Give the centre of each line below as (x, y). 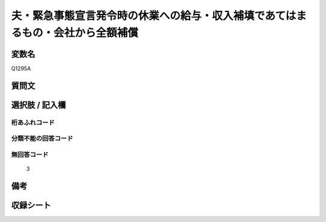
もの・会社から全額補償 (80, 33)
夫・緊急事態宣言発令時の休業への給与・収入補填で (138, 16)
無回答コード (30, 154)
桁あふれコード (33, 122)
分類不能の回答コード (42, 139)
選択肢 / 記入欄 (39, 105)
